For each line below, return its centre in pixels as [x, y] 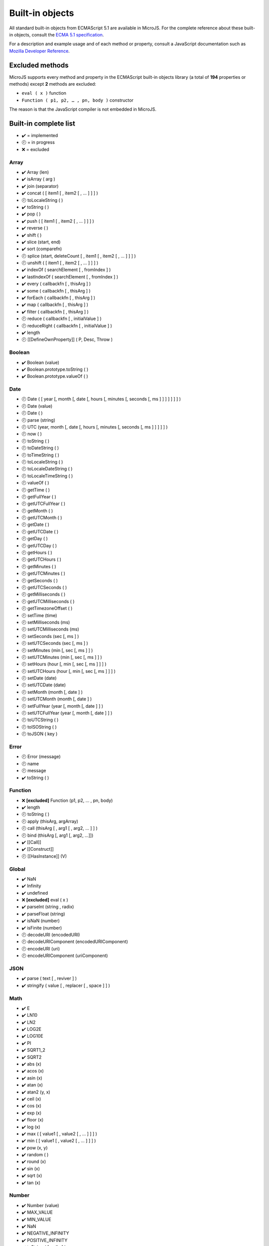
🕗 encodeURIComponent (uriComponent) [65, 956]
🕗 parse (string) [39, 420]
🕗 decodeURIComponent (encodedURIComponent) [75, 941]
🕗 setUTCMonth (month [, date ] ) [57, 699]
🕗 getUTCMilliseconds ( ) [48, 601]
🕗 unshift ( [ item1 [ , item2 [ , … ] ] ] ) [60, 263]
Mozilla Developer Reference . [39, 51]
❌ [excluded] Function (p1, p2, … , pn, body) [67, 800]
